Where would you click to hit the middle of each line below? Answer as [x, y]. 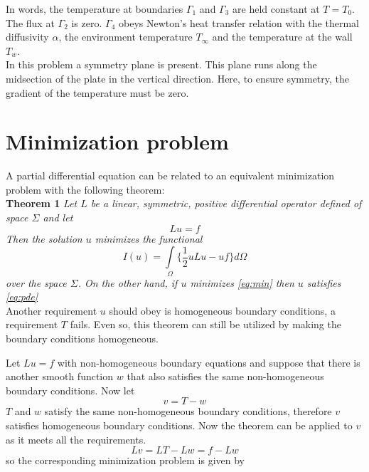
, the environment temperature [125, 37]
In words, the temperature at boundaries [95, 9]
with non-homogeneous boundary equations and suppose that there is [209, 362]
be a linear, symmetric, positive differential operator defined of [226, 203]
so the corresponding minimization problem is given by [125, 460]
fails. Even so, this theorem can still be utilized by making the [205, 324]
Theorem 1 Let [42, 203]
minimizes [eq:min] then [242, 282]
